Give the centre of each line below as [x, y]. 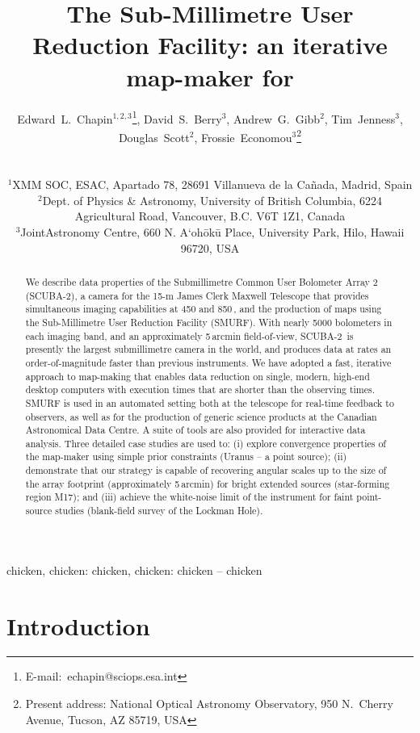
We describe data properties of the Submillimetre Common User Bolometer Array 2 [202, 281]
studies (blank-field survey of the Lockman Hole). [159, 511]
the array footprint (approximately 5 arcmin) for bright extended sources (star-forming [208, 483]
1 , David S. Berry [177, 117]
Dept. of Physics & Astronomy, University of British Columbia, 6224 [212, 200]
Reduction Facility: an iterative [210, 45]
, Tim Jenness [360, 118]
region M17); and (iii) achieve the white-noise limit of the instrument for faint [189, 497]
